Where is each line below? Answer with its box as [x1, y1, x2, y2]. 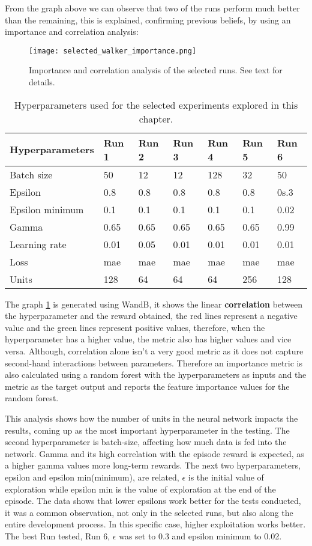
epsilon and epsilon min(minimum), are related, [5, 470, 179, 483]
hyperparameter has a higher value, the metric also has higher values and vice [5, 333, 292, 345]
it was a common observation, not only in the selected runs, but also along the [5, 506, 293, 518]
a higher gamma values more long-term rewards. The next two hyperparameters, [5, 459, 301, 472]
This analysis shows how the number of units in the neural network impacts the [5, 411, 298, 424]
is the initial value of [188, 470, 264, 483]
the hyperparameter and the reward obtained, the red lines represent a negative [5, 309, 298, 322]
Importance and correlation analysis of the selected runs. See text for [29, 64, 283, 76]
